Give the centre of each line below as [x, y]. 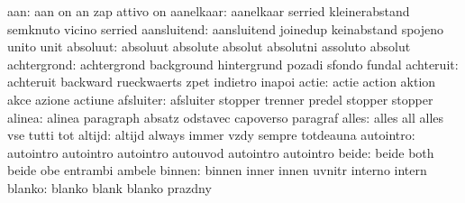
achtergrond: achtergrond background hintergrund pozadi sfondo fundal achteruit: [233, 64]
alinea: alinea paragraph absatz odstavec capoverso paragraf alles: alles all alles [226, 117]
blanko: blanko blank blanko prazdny [109, 187]
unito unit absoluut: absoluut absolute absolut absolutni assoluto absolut [209, 46]
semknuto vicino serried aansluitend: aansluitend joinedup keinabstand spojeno [226, 28]
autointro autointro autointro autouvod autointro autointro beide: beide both [221, 152]
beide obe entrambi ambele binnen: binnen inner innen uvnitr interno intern [217, 170]
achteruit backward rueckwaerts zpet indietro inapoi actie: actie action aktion [222, 82]
